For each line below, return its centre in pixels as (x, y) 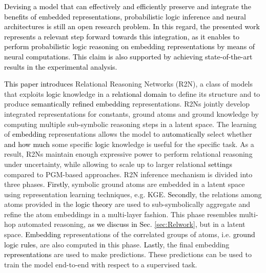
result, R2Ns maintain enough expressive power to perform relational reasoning (128, 154)
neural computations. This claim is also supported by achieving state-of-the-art (128, 56)
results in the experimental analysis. (61, 66)
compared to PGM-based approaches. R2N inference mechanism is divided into (128, 174)
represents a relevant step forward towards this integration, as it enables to (122, 36)
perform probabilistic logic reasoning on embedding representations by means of (130, 46)
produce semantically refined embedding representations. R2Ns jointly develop (127, 104)
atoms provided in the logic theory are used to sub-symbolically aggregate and (127, 204)
